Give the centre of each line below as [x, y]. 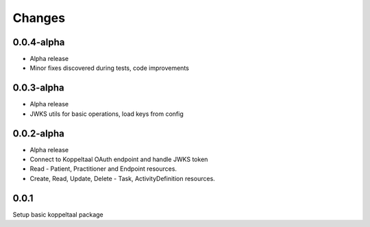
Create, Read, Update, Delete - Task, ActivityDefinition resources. [122, 178]
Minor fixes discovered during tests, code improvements [110, 68]
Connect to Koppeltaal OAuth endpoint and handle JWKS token [119, 159]
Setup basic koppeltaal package [58, 214]
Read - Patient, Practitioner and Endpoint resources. [103, 169]
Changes [39, 18]
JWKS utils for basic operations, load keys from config [107, 114]
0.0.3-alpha [38, 88]
